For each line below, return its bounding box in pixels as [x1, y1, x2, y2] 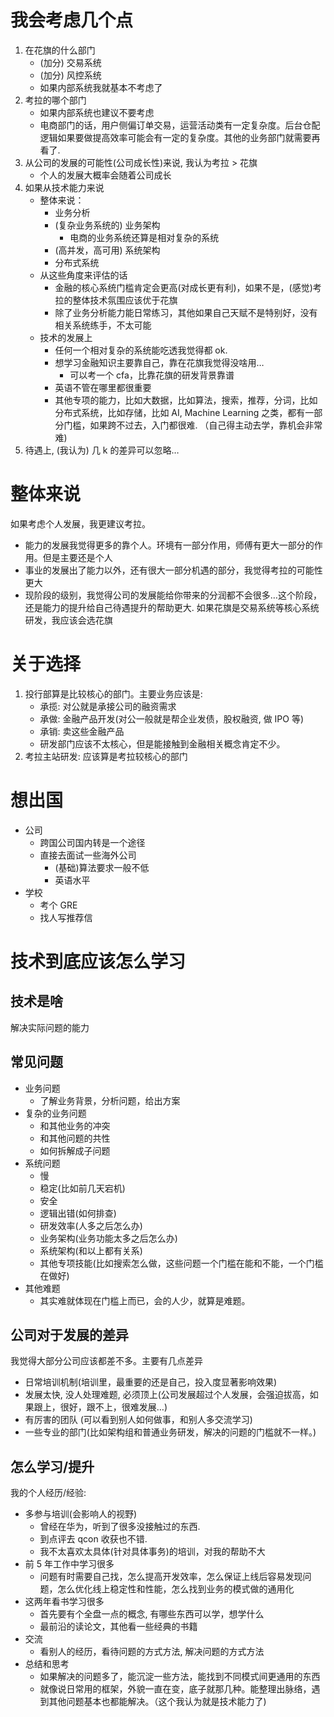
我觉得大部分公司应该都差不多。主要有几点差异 [10, 1355, 203, 1367]
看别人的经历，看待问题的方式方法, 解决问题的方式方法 [39, 1646, 265, 1658]
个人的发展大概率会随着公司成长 [39, 169, 172, 181]
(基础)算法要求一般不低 [54, 861, 150, 873]
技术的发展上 [39, 331, 93, 343]
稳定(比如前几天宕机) [39, 1182, 126, 1194]
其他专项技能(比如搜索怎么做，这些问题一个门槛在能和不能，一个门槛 [39, 1257, 324, 1269]
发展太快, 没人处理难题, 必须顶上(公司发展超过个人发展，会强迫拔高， [24, 1389, 310, 1401]
